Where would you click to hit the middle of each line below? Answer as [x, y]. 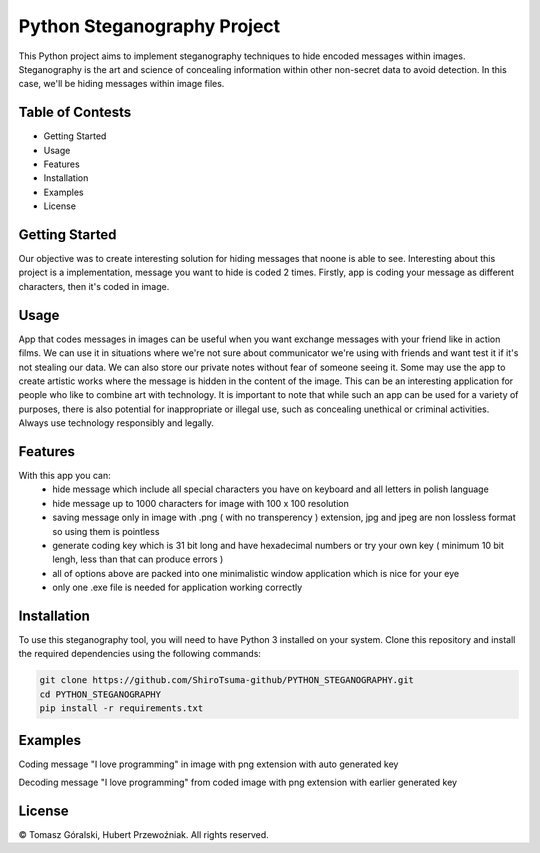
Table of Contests [75, 112]
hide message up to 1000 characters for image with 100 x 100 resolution [200, 503]
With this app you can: [65, 476]
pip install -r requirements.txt [121, 708]
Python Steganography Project [149, 26]
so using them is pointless [106, 531]
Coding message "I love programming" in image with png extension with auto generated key [208, 764]
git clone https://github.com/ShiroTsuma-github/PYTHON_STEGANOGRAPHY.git [227, 680]
